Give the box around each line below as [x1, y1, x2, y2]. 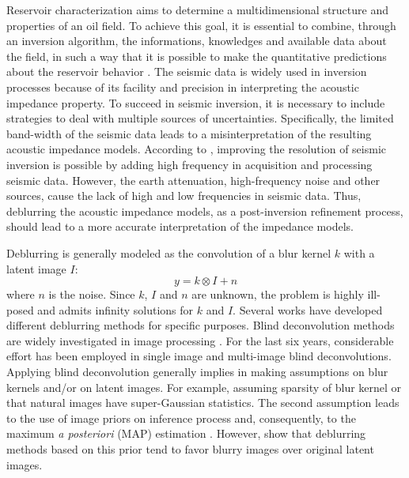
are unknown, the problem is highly [191, 286, 364, 303]
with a [343, 244, 375, 261]
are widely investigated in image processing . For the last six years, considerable [6, 332, 394, 348]
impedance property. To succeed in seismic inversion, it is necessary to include [6, 94, 385, 111]
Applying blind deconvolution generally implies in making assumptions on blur [6, 363, 388, 380]
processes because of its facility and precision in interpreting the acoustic [6, 78, 359, 95]
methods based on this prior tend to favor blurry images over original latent [6, 441, 374, 457]
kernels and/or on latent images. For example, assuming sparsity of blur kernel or [6, 378, 402, 395]
